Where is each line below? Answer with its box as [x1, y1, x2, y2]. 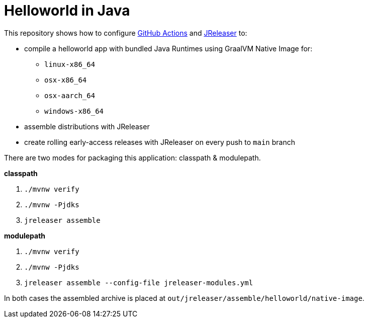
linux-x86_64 [44, 60, 96, 68]
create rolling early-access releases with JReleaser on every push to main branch [24, 137, 295, 146]
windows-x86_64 [44, 107, 104, 115]
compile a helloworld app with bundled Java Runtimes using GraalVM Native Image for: [24, 44, 313, 53]
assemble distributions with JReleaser [24, 122, 150, 131]
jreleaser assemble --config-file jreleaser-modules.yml [24, 278, 253, 287]
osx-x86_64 [44, 75, 87, 84]
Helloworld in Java [4, 2, 130, 19]
